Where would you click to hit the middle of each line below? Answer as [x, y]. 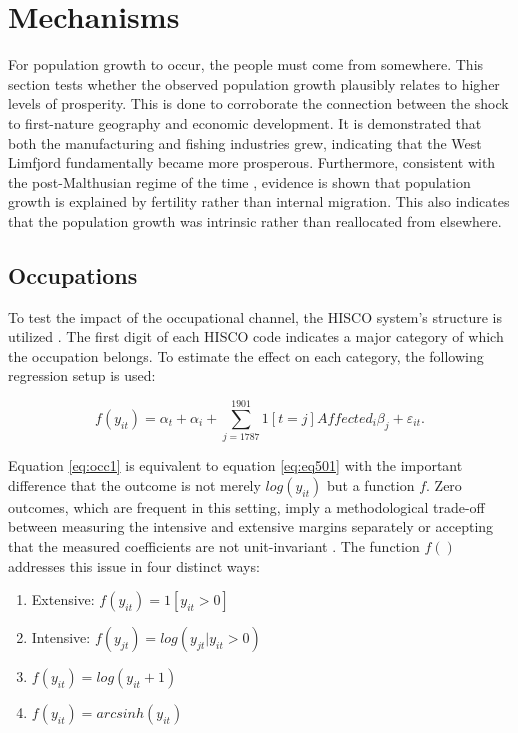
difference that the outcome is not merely [134, 484]
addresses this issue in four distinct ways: [134, 565]
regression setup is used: [82, 375]
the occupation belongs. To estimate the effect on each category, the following [246, 355]
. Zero [444, 484]
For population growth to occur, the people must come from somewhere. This [246, 64]
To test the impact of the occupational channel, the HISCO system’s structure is [255, 316]
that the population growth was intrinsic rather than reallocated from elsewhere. [255, 220]
